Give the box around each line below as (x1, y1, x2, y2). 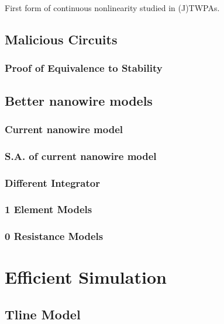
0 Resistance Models (5, 229, 104, 243)
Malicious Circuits (5, 30, 118, 48)
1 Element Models (5, 202, 92, 217)
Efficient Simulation (5, 265, 167, 289)
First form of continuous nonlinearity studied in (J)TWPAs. (5, 2, 220, 13)
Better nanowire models (5, 91, 153, 109)
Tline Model (5, 305, 81, 323)
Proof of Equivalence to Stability (5, 61, 163, 75)
